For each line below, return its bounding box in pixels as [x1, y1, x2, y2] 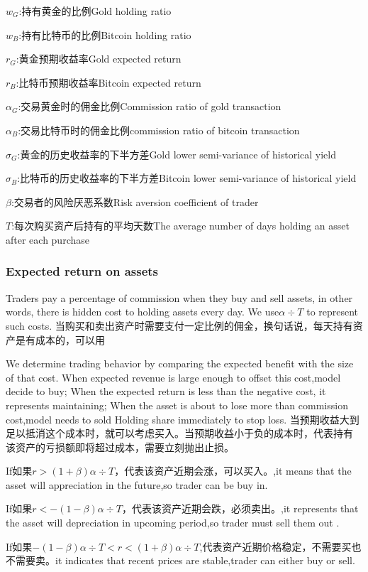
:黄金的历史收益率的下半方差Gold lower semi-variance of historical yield [17, 146, 337, 161]
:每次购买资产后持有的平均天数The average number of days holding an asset [11, 218, 350, 233]
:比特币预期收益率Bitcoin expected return [16, 75, 201, 90]
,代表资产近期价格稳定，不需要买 [199, 539, 352, 554]
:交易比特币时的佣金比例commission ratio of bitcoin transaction [18, 122, 300, 137]
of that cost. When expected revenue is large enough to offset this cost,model [6, 369, 341, 384]
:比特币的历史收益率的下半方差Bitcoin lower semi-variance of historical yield [17, 171, 357, 185]
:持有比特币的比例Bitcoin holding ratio [18, 27, 191, 42]
